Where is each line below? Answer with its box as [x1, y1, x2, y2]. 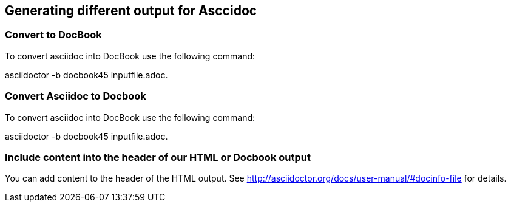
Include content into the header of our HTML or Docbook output [5, 151, 311, 163]
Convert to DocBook [5, 29, 102, 41]
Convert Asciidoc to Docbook [5, 90, 146, 103]
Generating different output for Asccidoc [5, 3, 257, 18]
